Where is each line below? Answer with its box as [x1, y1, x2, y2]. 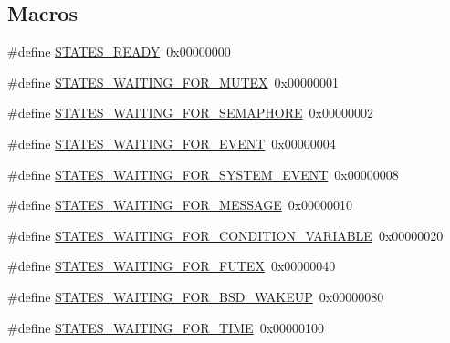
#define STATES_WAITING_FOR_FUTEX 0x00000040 [7, 256, 336, 275]
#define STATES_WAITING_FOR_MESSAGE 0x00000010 [7, 195, 353, 214]
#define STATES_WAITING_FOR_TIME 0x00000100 [7, 317, 325, 337]
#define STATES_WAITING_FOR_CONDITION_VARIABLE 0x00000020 [7, 225, 444, 244]
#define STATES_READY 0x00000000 [7, 42, 231, 61]
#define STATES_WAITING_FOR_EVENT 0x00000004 [7, 133, 336, 152]
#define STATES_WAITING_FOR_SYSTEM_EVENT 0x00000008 [7, 164, 399, 183]
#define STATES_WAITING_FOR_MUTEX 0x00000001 [7, 72, 339, 91]
